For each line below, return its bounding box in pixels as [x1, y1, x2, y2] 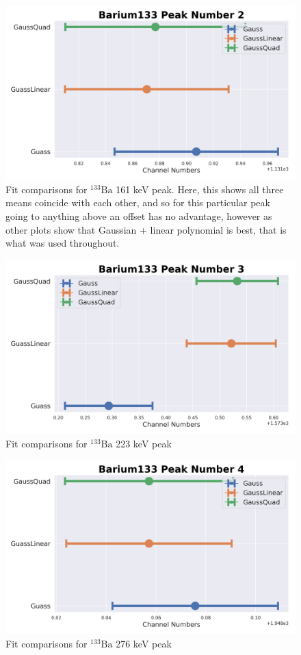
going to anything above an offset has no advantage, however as [5, 209, 272, 223]
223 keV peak [116, 436, 172, 450]
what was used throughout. [5, 236, 120, 250]
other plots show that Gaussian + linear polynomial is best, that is [5, 222, 287, 236]
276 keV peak [116, 637, 172, 651]
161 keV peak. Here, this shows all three [116, 182, 284, 196]
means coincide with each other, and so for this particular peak [5, 195, 270, 210]
